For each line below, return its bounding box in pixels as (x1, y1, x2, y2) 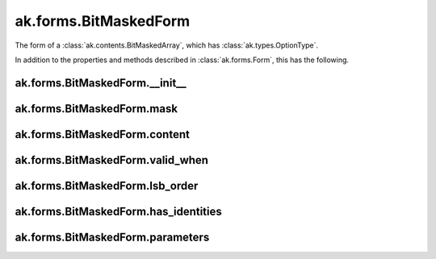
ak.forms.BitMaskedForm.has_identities (15, 204, 222, 218)
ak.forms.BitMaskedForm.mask (15, 102, 178, 115)
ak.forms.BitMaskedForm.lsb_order (15, 178, 199, 193)
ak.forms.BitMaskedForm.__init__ (15, 76, 187, 90)
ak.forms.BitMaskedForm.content (15, 127, 190, 141)
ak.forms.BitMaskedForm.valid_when (15, 153, 209, 167)
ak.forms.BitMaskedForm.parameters (15, 230, 210, 244)
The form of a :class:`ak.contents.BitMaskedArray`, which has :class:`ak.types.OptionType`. (15, 40, 319, 50)
